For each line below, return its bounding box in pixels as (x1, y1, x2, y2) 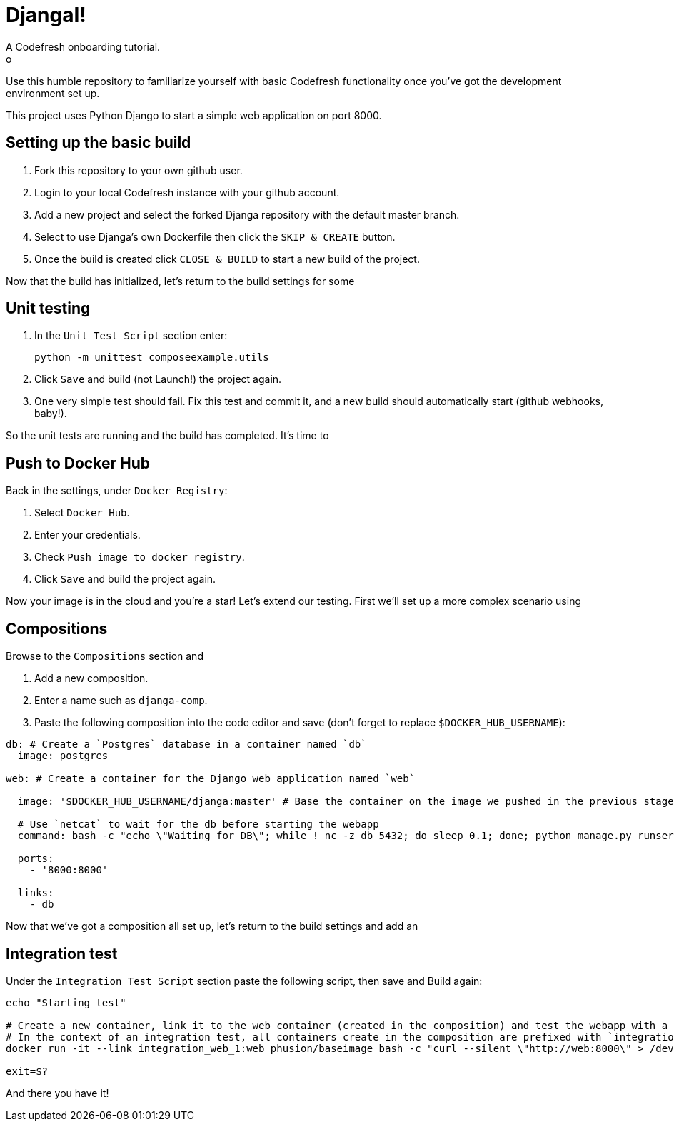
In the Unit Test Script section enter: (34, 329, 228, 342)
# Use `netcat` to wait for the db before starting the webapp (17, 818, 379, 831)
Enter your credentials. (34, 529, 141, 541)
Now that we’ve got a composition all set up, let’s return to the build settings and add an (6, 920, 418, 933)
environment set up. (6, 86, 100, 99)
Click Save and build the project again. (34, 573, 216, 586)
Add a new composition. (34, 672, 149, 685)
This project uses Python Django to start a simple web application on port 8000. (6, 109, 382, 121)
